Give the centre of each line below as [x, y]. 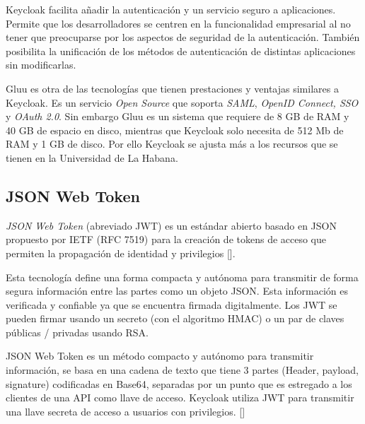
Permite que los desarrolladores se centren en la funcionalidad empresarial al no [178, 23]
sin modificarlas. [41, 65]
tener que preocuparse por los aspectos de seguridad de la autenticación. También [183, 37]
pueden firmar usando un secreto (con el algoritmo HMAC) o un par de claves [175, 318]
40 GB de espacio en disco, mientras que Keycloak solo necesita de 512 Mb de [175, 130]
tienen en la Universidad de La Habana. [92, 157]
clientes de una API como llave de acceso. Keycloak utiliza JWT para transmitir [180, 397]
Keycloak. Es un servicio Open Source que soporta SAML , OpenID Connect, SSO [182, 102]
